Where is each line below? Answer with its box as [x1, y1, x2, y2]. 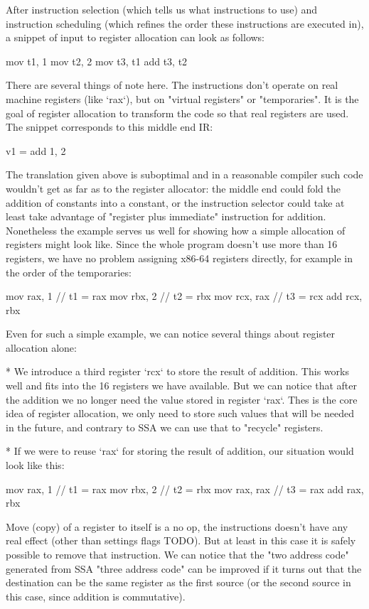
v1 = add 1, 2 [6, 143, 66, 158]
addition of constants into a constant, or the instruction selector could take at [6, 195, 345, 210]
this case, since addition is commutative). [6, 588, 186, 603]
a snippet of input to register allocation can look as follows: [6, 30, 265, 45]
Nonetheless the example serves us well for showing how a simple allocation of [6, 222, 346, 237]
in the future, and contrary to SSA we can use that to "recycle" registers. [6, 419, 323, 434]
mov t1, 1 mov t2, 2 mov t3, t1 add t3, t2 [6, 53, 188, 68]
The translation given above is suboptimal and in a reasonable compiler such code [6, 167, 363, 182]
